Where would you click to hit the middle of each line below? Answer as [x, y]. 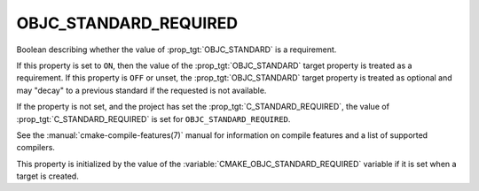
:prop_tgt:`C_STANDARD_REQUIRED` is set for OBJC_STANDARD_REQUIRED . [153, 118]
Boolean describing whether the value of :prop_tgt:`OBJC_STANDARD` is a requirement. [177, 50]
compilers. [35, 148]
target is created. [47, 176]
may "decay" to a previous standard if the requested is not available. [141, 90]
